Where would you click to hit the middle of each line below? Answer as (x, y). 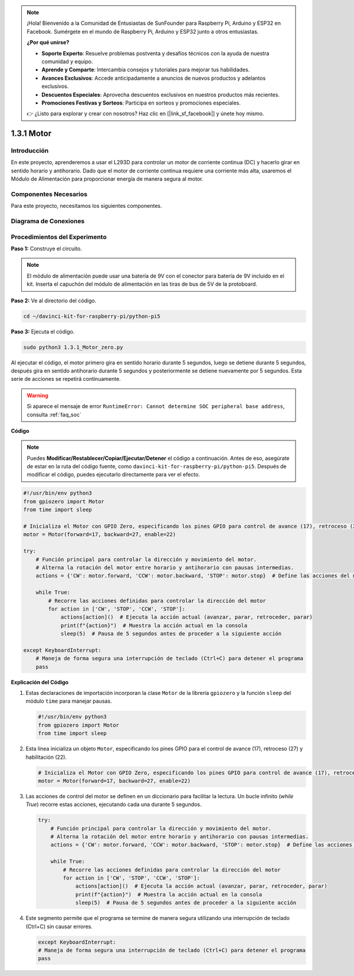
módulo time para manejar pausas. (69, 701)
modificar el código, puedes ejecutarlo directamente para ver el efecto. (113, 475)
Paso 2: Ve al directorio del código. (54, 301)
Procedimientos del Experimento (59, 237)
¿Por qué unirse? (48, 43)
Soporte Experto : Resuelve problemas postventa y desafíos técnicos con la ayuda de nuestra (155, 53)
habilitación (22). (46, 757)
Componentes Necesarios (49, 194)
